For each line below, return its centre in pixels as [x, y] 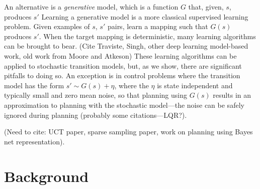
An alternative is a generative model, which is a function [91, 7]
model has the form [34, 85]
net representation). [34, 141]
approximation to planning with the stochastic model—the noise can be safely [124, 105]
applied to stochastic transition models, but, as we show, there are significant [123, 65]
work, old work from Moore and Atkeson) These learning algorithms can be [120, 55]
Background [47, 176]
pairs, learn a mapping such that [158, 26]
